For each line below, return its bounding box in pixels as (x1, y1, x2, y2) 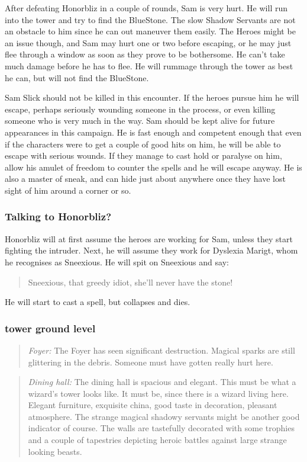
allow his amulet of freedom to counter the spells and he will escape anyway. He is (5, 161, 302, 173)
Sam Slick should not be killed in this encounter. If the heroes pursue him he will (5, 91, 299, 104)
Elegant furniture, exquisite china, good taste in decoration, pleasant (28, 399, 277, 411)
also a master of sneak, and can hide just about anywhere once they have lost (5, 172, 286, 185)
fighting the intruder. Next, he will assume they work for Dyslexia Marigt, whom (5, 244, 298, 256)
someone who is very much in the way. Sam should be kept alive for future (5, 114, 275, 127)
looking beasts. (28, 445, 82, 457)
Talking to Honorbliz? (5, 209, 112, 224)
